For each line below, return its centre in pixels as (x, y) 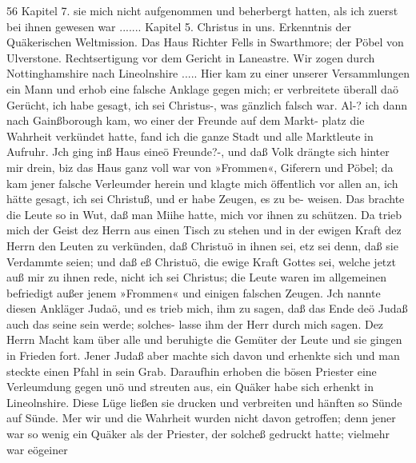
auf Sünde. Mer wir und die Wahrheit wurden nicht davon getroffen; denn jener (201, 418)
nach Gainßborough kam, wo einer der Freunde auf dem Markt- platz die (186, 120)
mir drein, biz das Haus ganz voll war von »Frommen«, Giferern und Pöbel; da (200, 167)
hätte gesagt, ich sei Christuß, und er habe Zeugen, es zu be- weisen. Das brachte (206, 199)
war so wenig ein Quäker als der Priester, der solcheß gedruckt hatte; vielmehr (198, 434)
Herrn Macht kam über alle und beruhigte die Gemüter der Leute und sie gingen (204, 339)
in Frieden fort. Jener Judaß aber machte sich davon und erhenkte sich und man (203, 355)
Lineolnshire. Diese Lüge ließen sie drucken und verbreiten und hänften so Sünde (204, 402)
